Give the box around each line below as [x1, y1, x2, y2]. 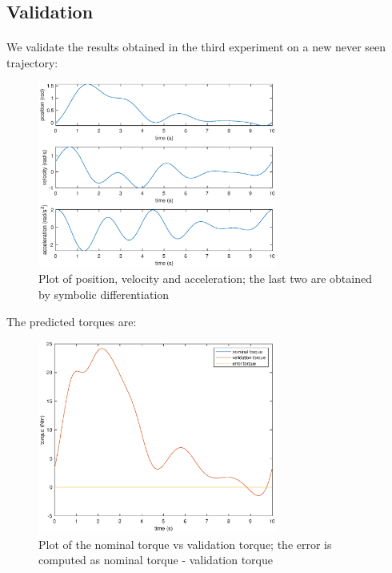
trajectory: [6, 54, 58, 71]
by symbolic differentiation [38, 286, 170, 303]
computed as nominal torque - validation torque [38, 551, 274, 568]
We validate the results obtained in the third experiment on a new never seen [6, 38, 386, 55]
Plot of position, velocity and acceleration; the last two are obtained [38, 270, 372, 287]
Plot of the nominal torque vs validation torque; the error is [38, 535, 332, 552]
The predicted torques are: [6, 313, 137, 329]
